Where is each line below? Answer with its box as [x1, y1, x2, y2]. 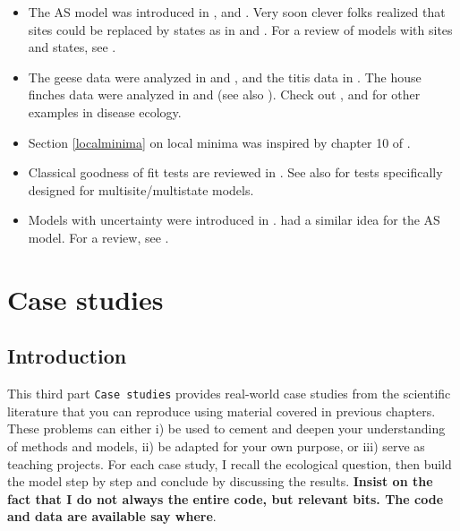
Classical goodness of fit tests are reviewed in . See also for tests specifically [28, 163, 443, 182]
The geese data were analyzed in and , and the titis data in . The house [28, 67, 422, 86]
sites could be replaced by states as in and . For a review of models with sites [28, 20, 453, 39]
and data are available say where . [7, 507, 217, 526]
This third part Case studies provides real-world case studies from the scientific [7, 384, 451, 403]
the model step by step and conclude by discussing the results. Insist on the [7, 472, 433, 491]
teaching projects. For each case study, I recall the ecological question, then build [7, 454, 452, 473]
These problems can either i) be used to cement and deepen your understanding [7, 419, 446, 438]
